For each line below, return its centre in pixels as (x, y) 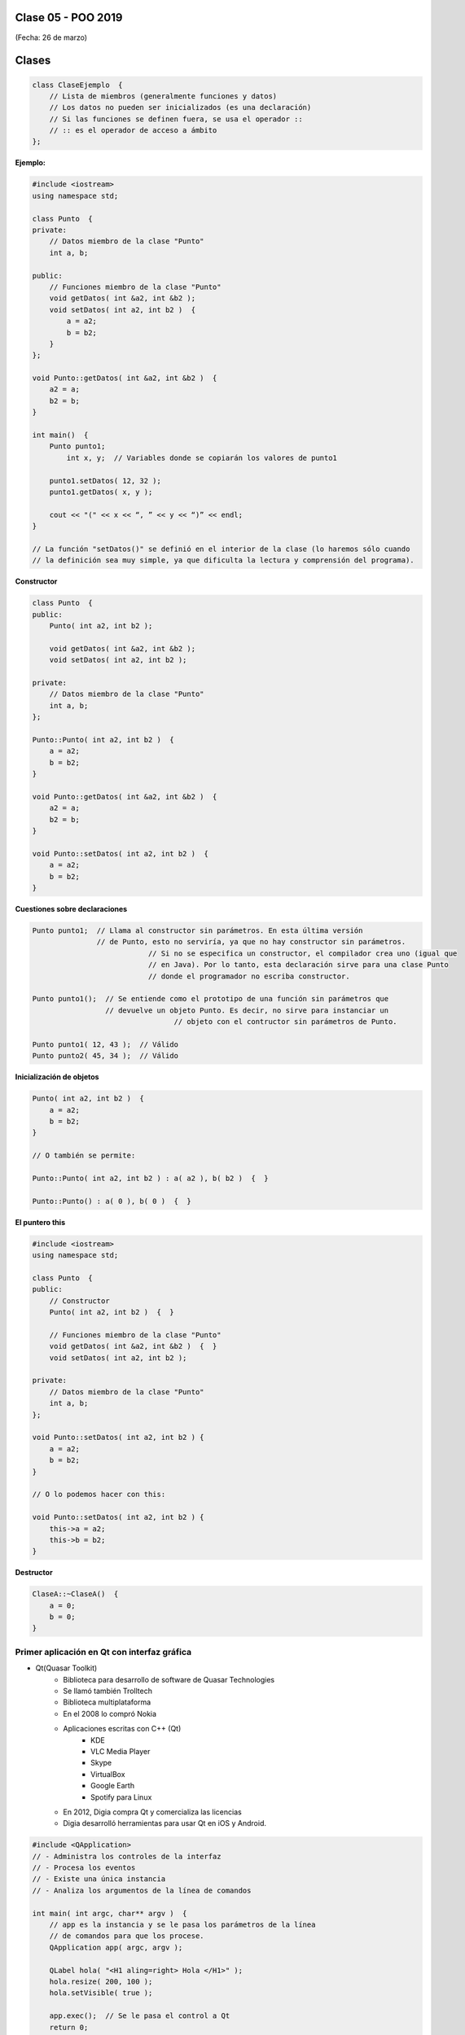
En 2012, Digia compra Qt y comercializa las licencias (152, 1812)
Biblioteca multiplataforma (107, 1702)
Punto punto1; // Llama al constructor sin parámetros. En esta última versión (197, 931)
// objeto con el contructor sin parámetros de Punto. (286, 1022)
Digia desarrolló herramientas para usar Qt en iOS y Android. (165, 1823)
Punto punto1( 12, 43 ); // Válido (105, 1044)
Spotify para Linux (121, 1797)
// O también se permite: (84, 1155)
